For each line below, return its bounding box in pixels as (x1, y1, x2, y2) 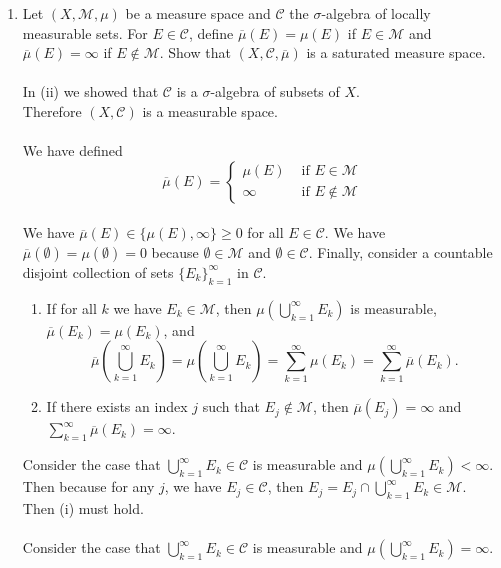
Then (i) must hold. (22, 497, 144, 518)
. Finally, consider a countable (308, 241, 493, 262)
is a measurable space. (142, 100, 278, 121)
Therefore (22, 100, 82, 121)
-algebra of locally (321, 3, 431, 23)
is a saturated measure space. (306, 42, 486, 63)
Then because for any (22, 476, 155, 497)
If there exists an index (46, 396, 188, 417)
